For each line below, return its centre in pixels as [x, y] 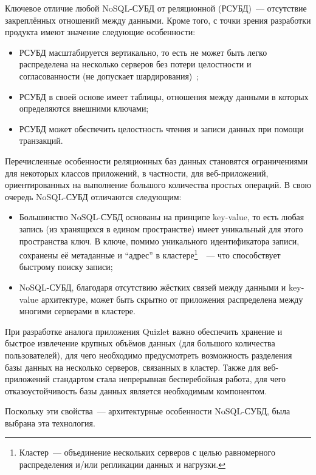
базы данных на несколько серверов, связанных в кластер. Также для [133, 367]
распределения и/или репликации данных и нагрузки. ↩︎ [122, 464]
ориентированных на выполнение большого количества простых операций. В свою [158, 185]
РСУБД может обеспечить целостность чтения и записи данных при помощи [161, 128]
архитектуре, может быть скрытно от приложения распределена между [172, 299]
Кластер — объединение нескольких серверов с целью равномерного [147, 452]
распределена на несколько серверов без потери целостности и [135, 64]
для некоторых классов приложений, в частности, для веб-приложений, [137, 173]
